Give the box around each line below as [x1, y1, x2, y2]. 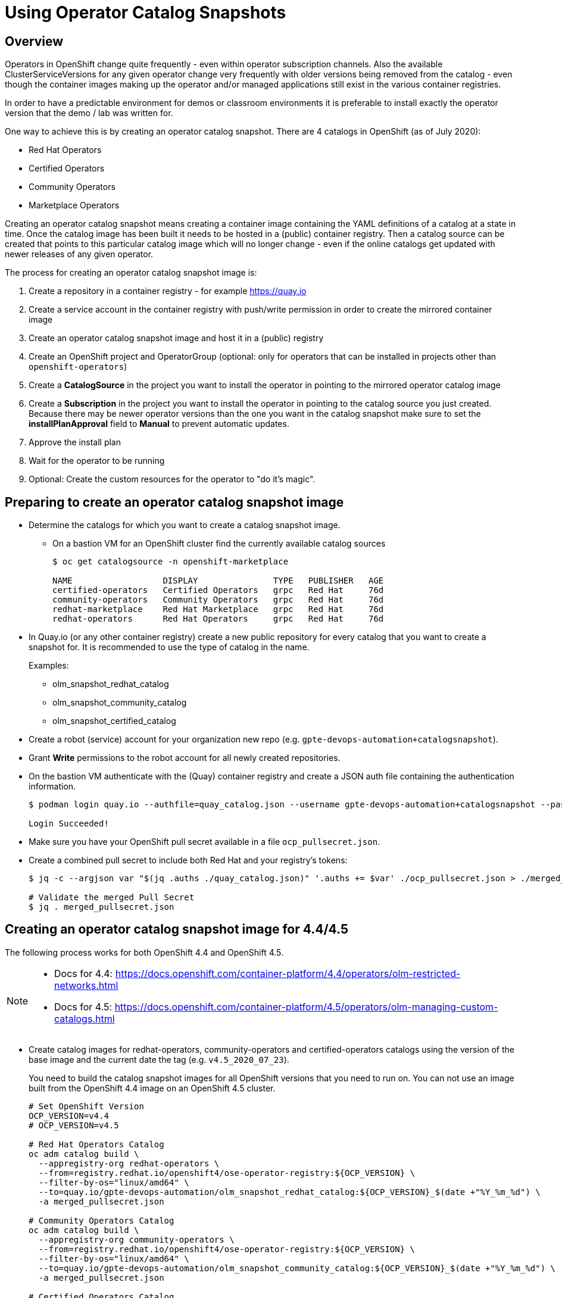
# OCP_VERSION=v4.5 [29, 1120, 119, 1130]
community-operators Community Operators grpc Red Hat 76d [52, 595, 384, 605]
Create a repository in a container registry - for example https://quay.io [29, 286, 307, 297]
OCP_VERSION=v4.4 [29, 1110, 109, 1121]
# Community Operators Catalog [29, 1215, 174, 1225]
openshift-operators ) [29, 361, 127, 372]
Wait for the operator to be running [29, 455, 165, 466]
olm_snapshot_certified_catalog [52, 716, 176, 726]
